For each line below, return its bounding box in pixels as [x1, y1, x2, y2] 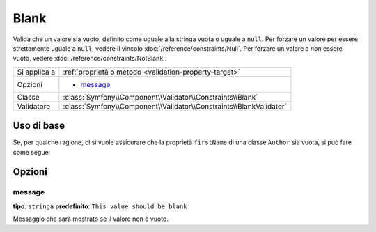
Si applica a [17, 67, 56, 77]
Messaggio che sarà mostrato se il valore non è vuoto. [13, 215, 169, 223]
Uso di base [13, 120, 65, 132]
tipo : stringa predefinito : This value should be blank [13, 202, 187, 210]
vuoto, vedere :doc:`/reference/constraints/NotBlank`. [13, 54, 167, 63]
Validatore [17, 101, 51, 111]
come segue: [13, 148, 51, 156]
